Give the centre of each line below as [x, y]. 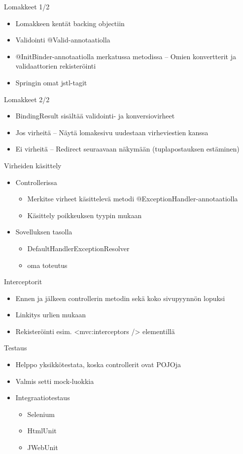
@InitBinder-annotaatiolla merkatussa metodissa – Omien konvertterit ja [126, 56]
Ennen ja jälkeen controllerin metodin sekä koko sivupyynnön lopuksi [120, 298]
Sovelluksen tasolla [44, 232]
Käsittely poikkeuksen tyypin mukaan [85, 215]
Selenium [41, 414]
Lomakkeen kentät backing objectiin [70, 23]
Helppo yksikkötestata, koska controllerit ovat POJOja [98, 364]
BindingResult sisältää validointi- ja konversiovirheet [95, 116]
